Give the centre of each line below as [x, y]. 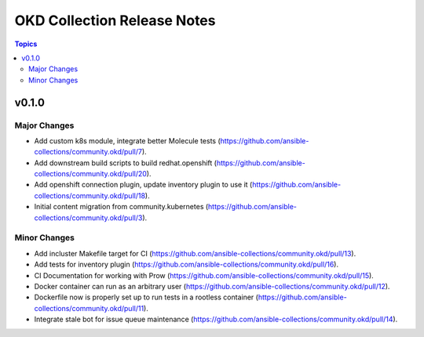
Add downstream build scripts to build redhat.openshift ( [126, 163]
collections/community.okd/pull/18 [90, 195]
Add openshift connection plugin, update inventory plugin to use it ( [143, 185]
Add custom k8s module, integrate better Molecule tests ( [128, 140]
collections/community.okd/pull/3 [88, 217]
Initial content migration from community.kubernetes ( [121, 207]
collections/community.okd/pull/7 [88, 152]
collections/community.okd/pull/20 [90, 174]
